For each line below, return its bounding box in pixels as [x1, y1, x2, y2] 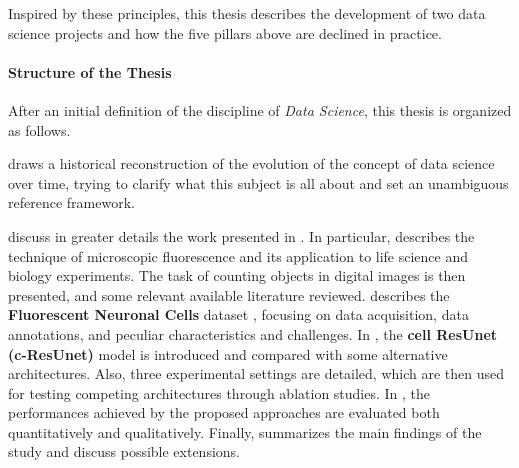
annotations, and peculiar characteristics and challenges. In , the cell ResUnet [8, 323, 498, 344]
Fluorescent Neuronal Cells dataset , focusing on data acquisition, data [8, 304, 469, 325]
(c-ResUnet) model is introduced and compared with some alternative [8, 343, 448, 364]
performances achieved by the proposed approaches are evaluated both [8, 402, 440, 423]
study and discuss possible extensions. [8, 441, 241, 462]
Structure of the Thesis [8, 61, 172, 82]
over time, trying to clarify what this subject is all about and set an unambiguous [8, 172, 509, 193]
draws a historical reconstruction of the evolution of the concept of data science [8, 153, 495, 174]
